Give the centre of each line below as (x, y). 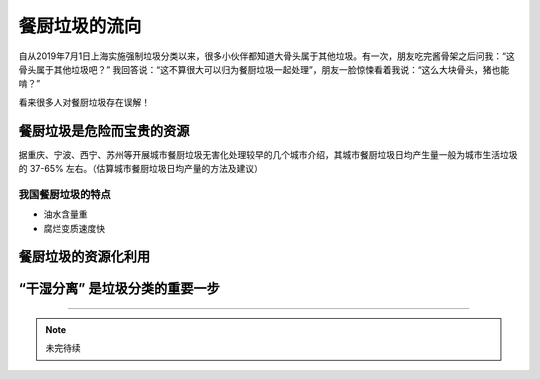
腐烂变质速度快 (74, 228)
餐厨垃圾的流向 (80, 26)
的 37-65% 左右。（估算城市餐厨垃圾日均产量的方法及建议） (141, 169)
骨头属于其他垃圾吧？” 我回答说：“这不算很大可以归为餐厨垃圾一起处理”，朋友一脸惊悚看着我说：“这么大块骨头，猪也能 (264, 69)
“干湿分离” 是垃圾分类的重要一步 (119, 288)
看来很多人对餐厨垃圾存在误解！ (84, 102)
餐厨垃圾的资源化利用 (84, 256)
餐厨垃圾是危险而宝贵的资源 (104, 130)
